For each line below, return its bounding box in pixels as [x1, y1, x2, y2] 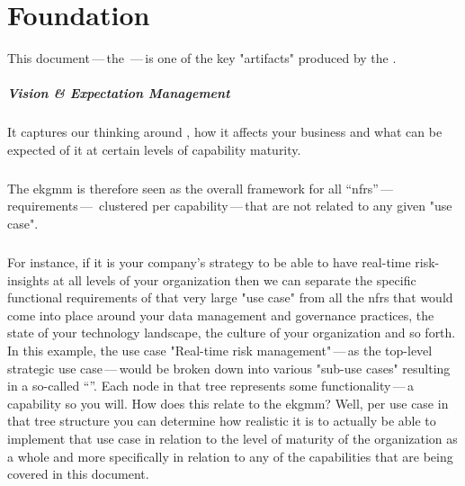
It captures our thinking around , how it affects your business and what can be [7, 122, 443, 141]
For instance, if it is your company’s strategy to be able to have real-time [7, 253, 411, 271]
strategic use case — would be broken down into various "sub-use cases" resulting [7, 358, 451, 377]
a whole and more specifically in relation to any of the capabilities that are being [7, 446, 453, 465]
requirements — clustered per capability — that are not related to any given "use [7, 196, 452, 215]
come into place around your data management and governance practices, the [7, 305, 434, 324]
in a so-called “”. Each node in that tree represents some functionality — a [7, 376, 415, 395]
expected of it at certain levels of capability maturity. [7, 139, 301, 158]
